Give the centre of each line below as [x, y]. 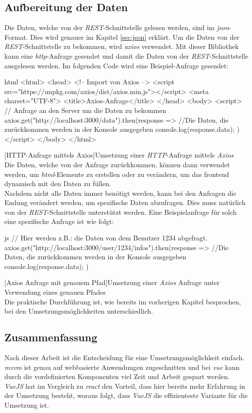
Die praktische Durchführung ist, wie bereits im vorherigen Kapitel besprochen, [123, 301]
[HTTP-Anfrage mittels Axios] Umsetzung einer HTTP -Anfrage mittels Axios [119, 155]
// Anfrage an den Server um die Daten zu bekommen [85, 110]
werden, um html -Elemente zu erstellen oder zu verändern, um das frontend [117, 174]
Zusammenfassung [51, 337]
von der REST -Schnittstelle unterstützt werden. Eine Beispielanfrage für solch [121, 212]
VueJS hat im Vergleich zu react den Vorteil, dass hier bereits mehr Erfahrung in [125, 386]
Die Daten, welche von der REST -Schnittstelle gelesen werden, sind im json [117, 27]
